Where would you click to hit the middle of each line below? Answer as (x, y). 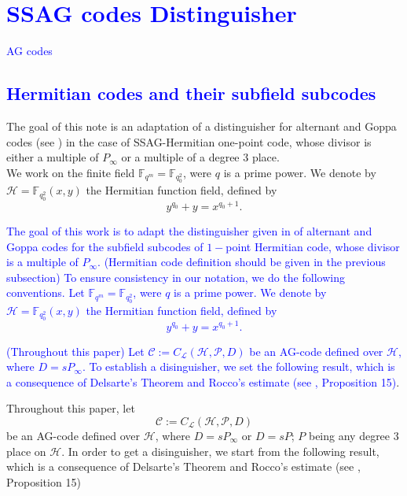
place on (26, 451)
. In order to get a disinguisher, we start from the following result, (220, 451)
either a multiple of (53, 157)
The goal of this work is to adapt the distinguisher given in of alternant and (189, 230)
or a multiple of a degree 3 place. (200, 157)
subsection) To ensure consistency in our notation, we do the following (176, 277)
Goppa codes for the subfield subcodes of (105, 246)
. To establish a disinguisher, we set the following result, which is (238, 366)
